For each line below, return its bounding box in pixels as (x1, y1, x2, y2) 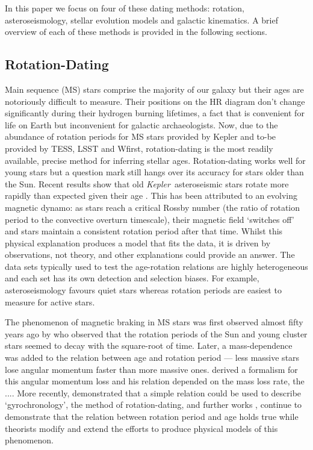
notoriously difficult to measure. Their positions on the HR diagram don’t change (5, 95, 305, 107)
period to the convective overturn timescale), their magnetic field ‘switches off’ (5, 213, 294, 225)
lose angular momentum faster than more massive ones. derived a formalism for (5, 363, 298, 375)
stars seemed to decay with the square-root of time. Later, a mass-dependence (5, 339, 293, 352)
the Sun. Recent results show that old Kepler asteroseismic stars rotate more (5, 177, 289, 190)
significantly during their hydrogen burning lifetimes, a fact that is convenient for (5, 107, 305, 119)
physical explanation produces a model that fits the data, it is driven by (5, 236, 271, 249)
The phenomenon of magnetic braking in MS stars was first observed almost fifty (5, 316, 303, 328)
